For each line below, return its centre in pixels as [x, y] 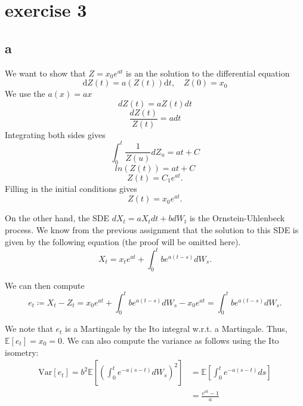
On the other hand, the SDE [57, 218]
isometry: [22, 352]
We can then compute [45, 285]
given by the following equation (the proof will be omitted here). [123, 241]
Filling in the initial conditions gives [71, 188]
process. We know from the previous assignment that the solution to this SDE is [152, 230]
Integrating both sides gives [55, 134]
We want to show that [45, 73]
